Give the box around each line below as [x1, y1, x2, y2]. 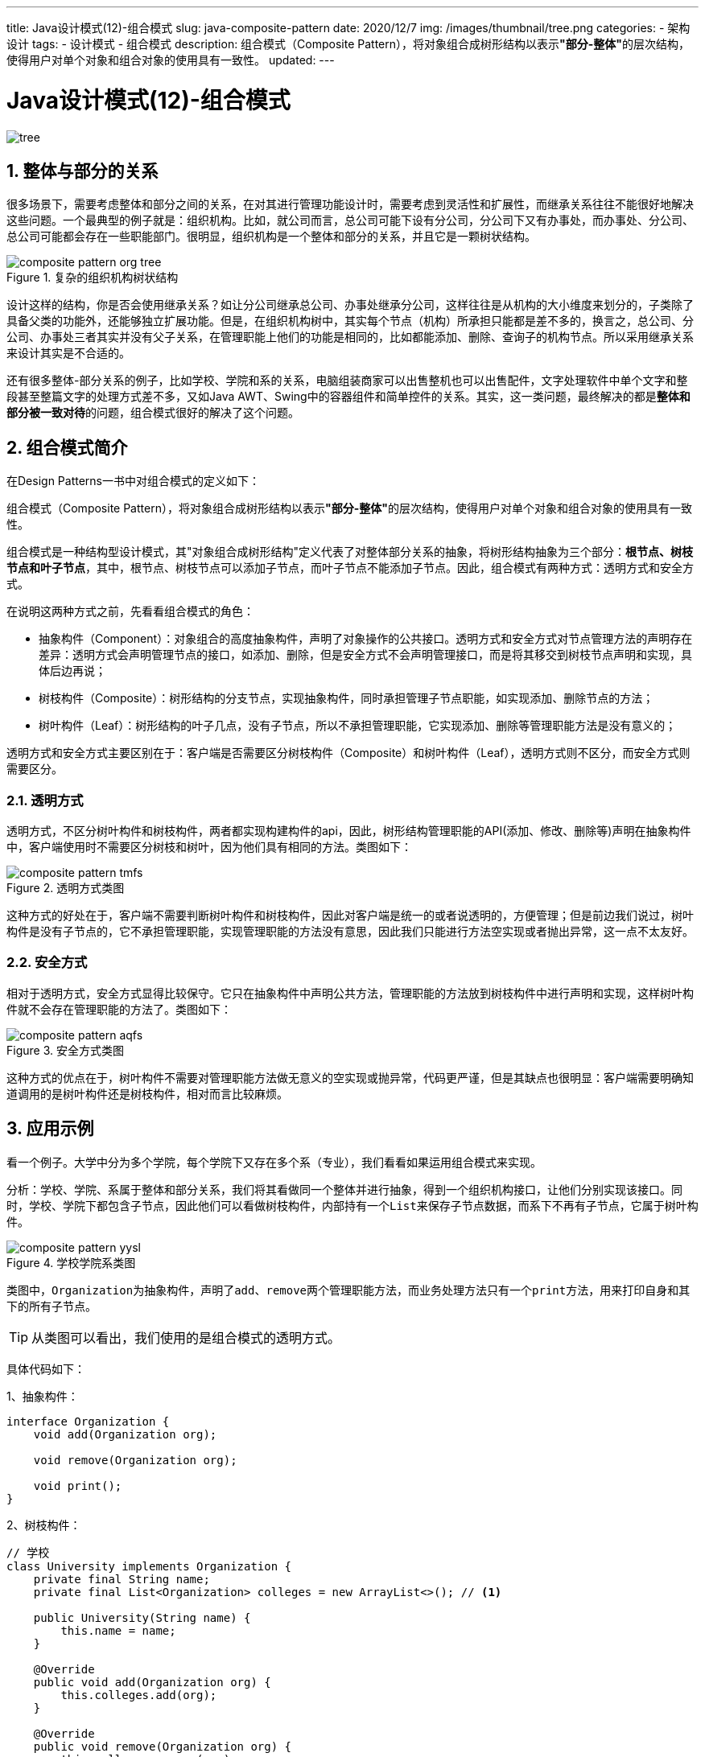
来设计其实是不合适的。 [6, 346, 130, 360]
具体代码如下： [6, 1361, 85, 1376]
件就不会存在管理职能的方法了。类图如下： [6, 1002, 232, 1016]
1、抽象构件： [6, 1389, 79, 1403]
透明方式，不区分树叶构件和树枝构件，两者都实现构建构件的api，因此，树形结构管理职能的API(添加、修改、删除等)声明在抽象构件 [6, 823, 691, 837]
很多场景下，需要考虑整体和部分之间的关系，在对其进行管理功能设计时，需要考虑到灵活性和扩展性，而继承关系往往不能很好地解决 [6, 197, 694, 212]
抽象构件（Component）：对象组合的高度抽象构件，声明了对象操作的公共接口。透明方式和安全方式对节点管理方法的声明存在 [39, 632, 693, 646]
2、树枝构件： [6, 1517, 81, 1532]
